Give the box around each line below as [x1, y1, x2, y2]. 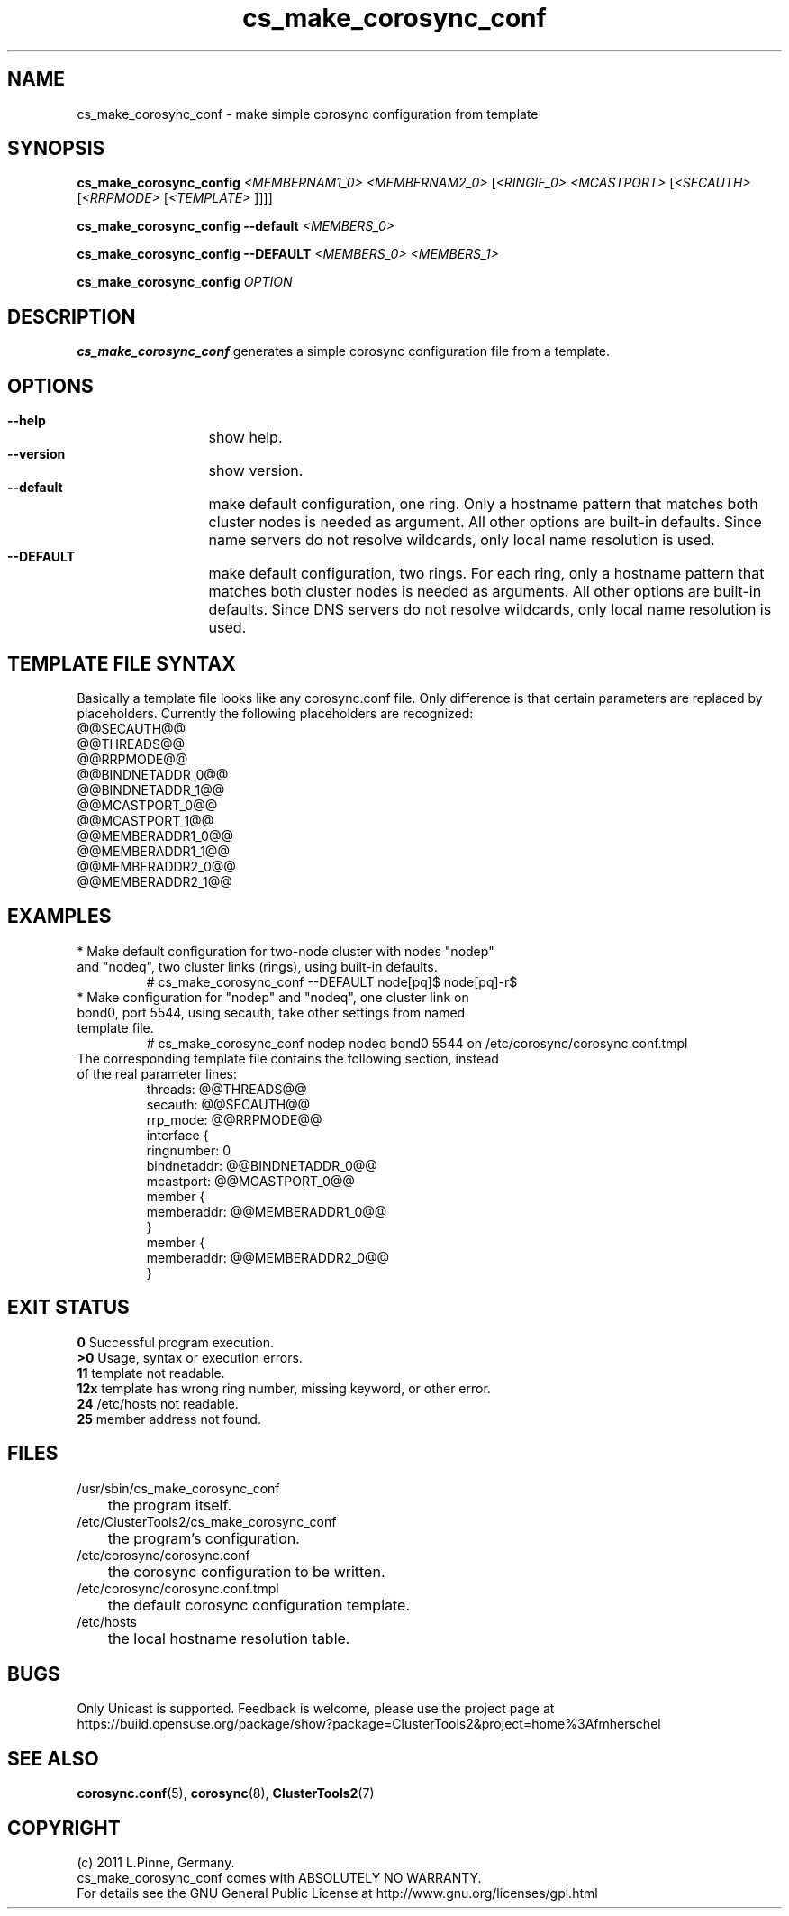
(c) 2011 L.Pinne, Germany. [77, 1855, 235, 1871]
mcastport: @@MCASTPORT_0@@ [146, 1172, 355, 1189]
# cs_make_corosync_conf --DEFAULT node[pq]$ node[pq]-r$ [146, 973, 518, 990]
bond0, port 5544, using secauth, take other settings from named [77, 1004, 466, 1020]
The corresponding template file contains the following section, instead [77, 1050, 499, 1066]
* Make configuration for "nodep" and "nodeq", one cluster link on [77, 989, 469, 1005]
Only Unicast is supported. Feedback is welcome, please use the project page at [77, 1701, 555, 1717]
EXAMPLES [7, 905, 112, 928]
